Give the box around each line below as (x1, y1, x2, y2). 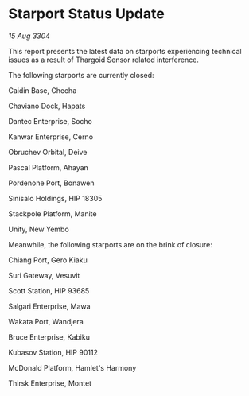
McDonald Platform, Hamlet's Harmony (8, 363, 137, 372)
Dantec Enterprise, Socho (8, 116, 93, 126)
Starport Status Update (8, 5, 165, 23)
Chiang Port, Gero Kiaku (8, 255, 88, 265)
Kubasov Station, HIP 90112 (8, 347, 98, 357)
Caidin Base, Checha (8, 85, 77, 95)
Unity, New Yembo (8, 224, 69, 234)
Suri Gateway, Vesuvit (8, 270, 80, 280)
